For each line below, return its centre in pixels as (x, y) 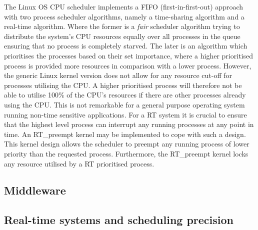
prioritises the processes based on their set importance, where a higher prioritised (128, 55)
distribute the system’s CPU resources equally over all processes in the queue (122, 36)
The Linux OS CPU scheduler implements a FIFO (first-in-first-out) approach (124, 6)
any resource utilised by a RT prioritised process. (79, 163)
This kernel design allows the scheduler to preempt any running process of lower (127, 144)
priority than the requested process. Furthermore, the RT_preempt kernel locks (126, 153)
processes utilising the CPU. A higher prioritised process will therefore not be (123, 85)
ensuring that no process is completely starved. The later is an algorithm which (126, 46)
